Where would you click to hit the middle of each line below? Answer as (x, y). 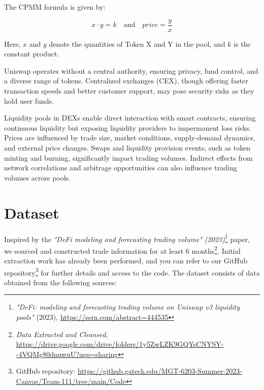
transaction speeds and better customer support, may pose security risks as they (129, 91)
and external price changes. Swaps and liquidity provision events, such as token (127, 147)
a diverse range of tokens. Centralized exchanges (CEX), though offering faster (126, 81)
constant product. (32, 54)
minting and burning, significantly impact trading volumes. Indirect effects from (128, 157)
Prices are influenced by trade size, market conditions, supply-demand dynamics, (130, 138)
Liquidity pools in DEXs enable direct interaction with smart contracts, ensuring (130, 118)
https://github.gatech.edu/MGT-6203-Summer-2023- (160, 371)
